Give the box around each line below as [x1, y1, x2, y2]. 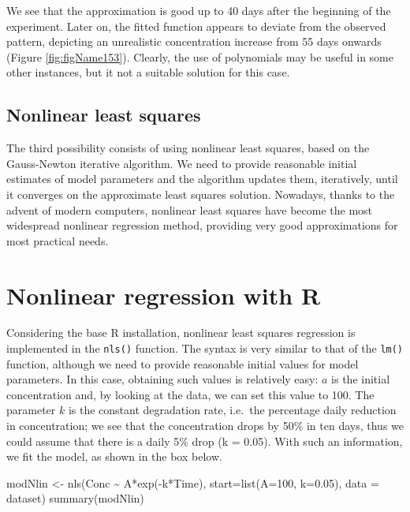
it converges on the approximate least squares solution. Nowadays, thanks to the [6, 185, 395, 202]
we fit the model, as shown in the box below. [6, 448, 222, 465]
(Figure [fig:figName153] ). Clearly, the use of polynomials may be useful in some [6, 48, 393, 65]
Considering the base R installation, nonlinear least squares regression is [6, 324, 356, 341]
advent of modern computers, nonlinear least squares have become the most [6, 201, 373, 218]
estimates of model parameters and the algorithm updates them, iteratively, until [6, 170, 398, 187]
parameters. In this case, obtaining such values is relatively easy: [6, 371, 319, 387]
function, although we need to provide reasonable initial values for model [6, 355, 359, 372]
